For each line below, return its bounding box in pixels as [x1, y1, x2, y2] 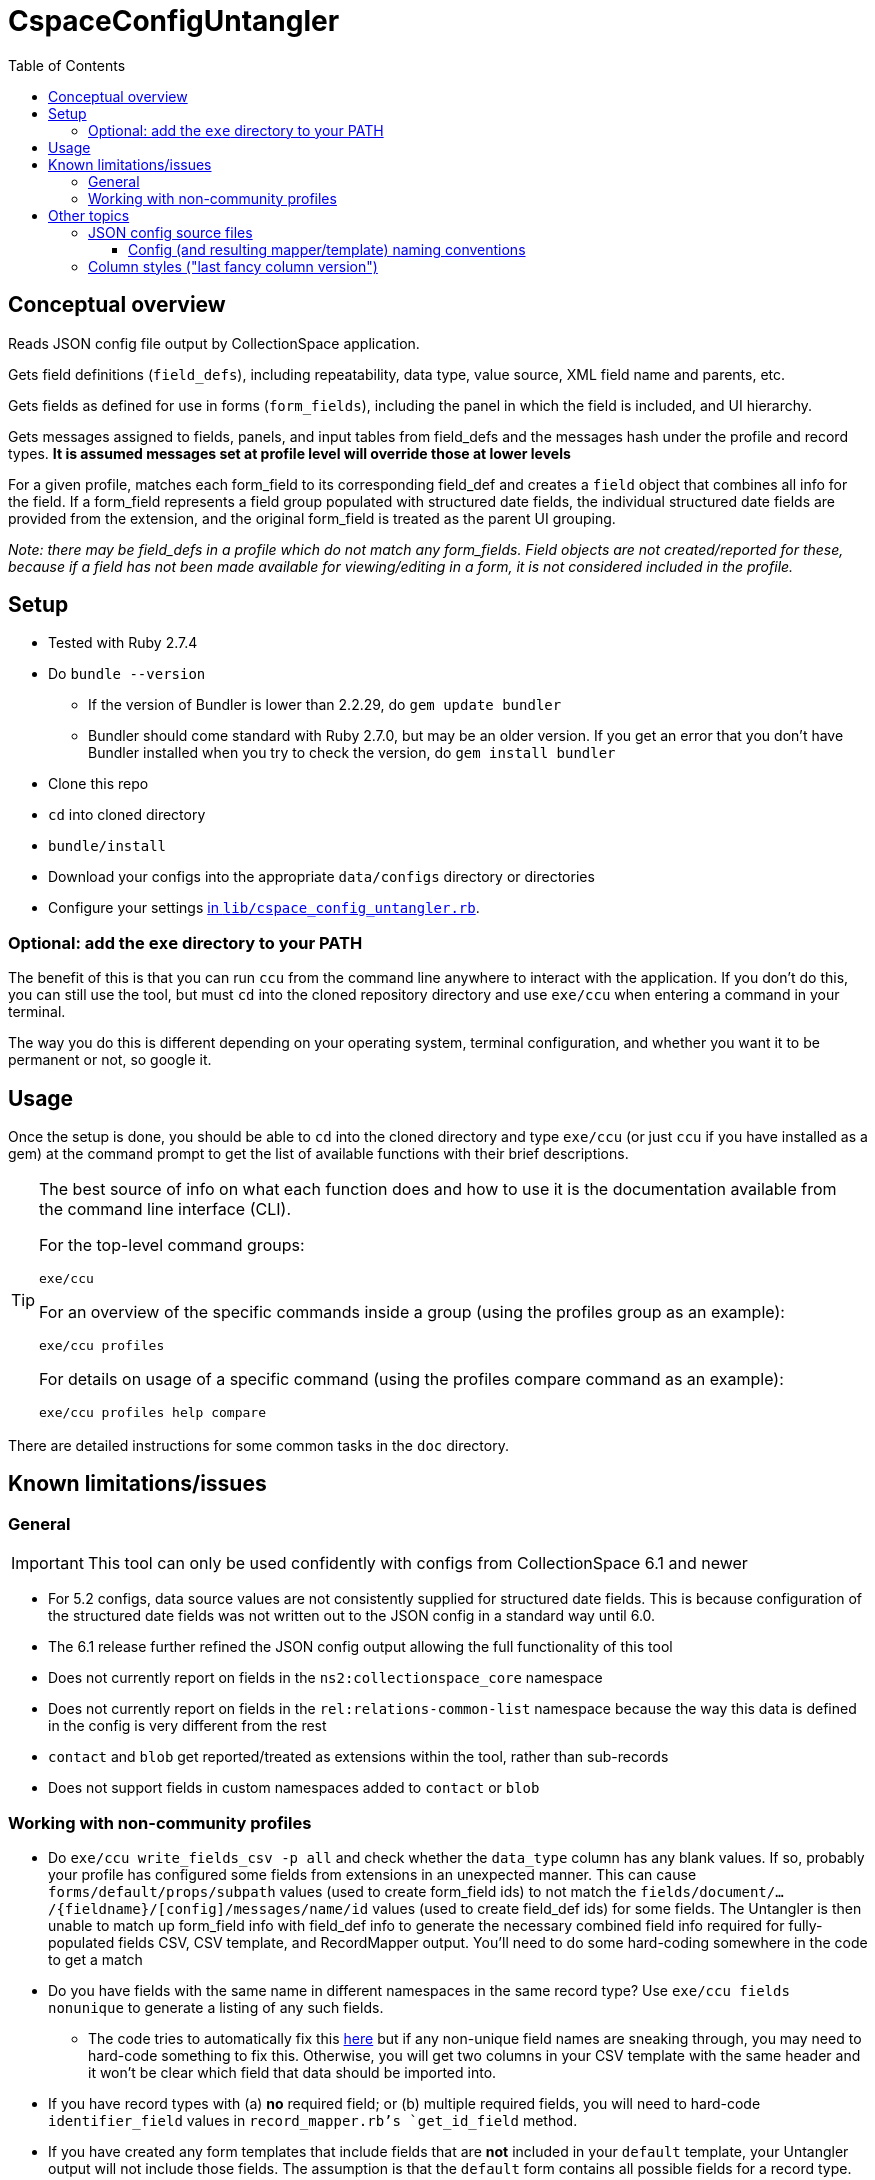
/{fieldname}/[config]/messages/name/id [48, 1901, 369, 1917]
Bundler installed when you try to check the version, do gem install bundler [88, 744, 616, 762]
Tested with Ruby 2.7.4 [48, 634, 198, 652]
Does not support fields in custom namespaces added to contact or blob [48, 1779, 540, 1797]
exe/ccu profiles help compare [39, 1405, 266, 1421]
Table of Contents [8, 56, 126, 74]
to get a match [48, 1951, 143, 1968]
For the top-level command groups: [39, 1235, 305, 1256]
